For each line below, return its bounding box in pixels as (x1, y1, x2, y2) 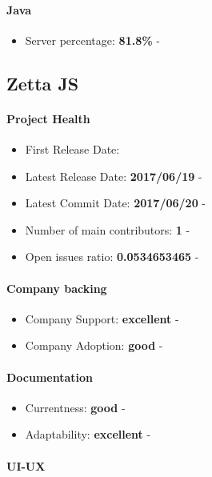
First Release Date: (25, 140, 120, 157)
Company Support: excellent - (25, 310, 179, 327)
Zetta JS (6, 70, 79, 95)
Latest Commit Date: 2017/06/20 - (25, 194, 206, 211)
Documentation (6, 368, 94, 385)
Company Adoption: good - (25, 337, 163, 354)
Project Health (6, 110, 90, 126)
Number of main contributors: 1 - (25, 221, 190, 238)
